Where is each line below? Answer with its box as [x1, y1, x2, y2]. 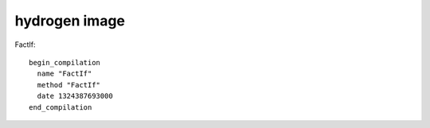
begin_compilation [29, 58, 101, 67]
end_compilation [29, 103, 92, 111]
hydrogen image [14, 12, 126, 29]
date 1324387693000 [37, 91, 113, 101]
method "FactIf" [37, 80, 101, 89]
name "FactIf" [37, 69, 92, 79]
